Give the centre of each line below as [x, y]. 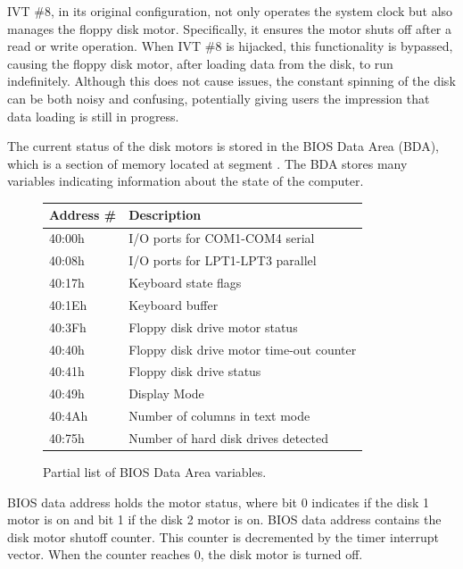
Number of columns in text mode [219, 416]
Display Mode [166, 393]
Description [165, 215]
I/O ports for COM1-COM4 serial [222, 238]
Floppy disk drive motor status [213, 326]
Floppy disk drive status [195, 371]
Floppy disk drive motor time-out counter [243, 349]
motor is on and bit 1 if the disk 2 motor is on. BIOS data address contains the [224, 519]
